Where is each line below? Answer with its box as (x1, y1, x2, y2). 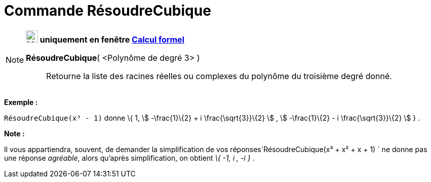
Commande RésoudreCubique (4, 2, 211, 19)
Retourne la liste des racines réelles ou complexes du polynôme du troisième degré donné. (46, 70, 392, 81)
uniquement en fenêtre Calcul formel (40, 34, 184, 45)
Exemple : (4, 97, 38, 106)
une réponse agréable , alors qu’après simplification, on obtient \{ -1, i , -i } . (4, 153, 255, 162)
